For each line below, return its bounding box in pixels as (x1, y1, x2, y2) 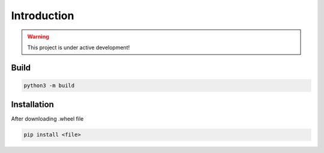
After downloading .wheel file (11, 115, 84, 122)
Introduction (11, 9, 74, 22)
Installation (11, 100, 54, 110)
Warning (27, 33, 49, 40)
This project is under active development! (27, 44, 130, 51)
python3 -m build (23, 82, 75, 89)
